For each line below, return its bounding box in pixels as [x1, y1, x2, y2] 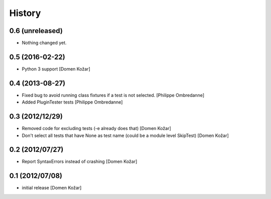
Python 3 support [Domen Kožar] [22, 65, 90, 72]
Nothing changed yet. [22, 40, 67, 46]
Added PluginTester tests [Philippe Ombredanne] [22, 99, 123, 105]
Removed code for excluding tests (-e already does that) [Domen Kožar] [22, 125, 172, 131]
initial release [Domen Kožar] [22, 185, 82, 191]
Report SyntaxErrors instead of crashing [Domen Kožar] [22, 158, 138, 164]
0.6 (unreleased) [9, 26, 63, 35]
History [9, 7, 41, 18]
